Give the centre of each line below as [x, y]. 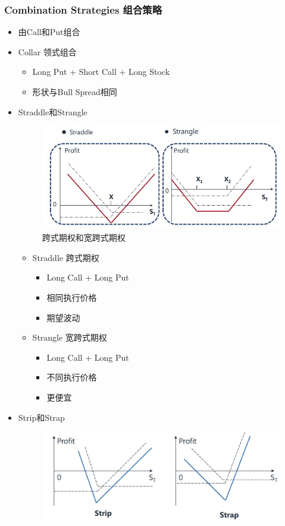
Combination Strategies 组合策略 [83, 9]
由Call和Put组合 [49, 32]
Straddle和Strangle [53, 111]
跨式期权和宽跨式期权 [84, 237]
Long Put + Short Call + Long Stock [101, 72]
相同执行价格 [72, 297]
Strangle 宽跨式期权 [70, 337]
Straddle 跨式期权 [66, 257]
